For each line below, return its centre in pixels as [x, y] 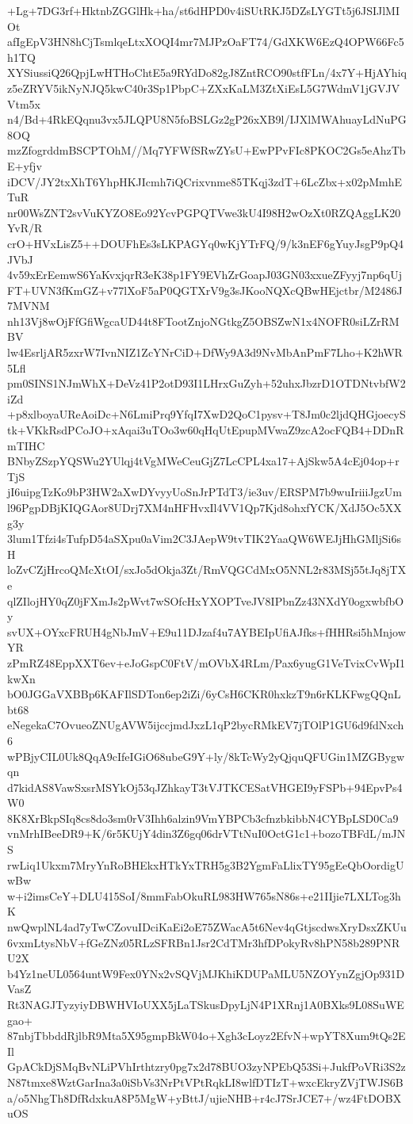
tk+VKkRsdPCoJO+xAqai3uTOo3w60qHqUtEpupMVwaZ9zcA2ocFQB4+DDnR [206, 430]
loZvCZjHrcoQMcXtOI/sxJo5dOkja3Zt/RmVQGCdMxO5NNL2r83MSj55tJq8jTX [207, 570]
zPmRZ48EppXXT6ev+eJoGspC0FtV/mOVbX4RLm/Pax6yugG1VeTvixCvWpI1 [206, 662]
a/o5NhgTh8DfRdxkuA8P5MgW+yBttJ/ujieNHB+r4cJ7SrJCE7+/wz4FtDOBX [205, 1097]
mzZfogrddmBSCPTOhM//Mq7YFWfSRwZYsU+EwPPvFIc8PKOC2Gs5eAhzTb [206, 150]
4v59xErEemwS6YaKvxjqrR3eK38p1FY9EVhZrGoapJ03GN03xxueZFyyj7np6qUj [205, 275]
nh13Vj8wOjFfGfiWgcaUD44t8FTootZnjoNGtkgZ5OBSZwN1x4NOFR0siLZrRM [203, 321]
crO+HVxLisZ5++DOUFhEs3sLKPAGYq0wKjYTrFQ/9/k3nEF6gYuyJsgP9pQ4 [206, 243]
